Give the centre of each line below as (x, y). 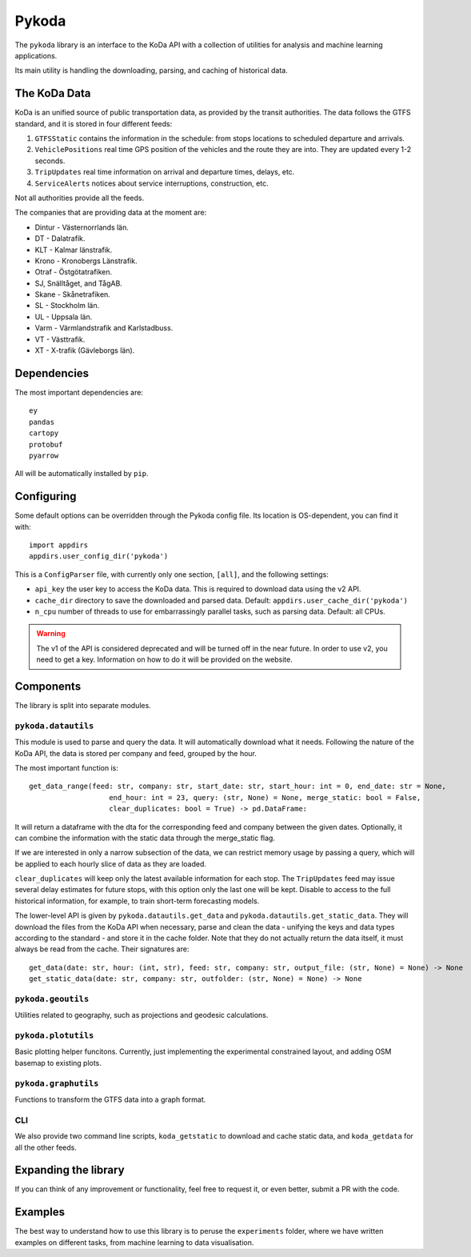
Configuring (46, 496)
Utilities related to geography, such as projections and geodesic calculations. (142, 1015)
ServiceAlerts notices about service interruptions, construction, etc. (152, 183)
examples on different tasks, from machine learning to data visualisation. (134, 1242)
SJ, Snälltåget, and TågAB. (79, 283)
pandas (42, 422)
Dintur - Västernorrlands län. (82, 227)
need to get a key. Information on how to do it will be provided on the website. (165, 659)
